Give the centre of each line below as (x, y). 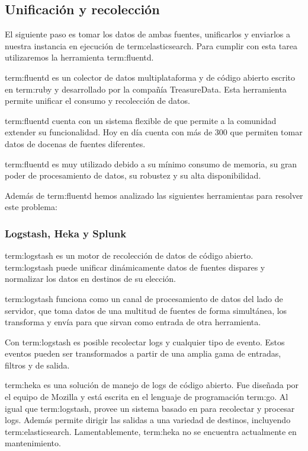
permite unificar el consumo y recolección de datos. (97, 101)
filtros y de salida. (37, 365)
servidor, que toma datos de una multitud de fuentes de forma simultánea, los (146, 310)
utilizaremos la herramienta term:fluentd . (79, 57)
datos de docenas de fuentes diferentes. (75, 143)
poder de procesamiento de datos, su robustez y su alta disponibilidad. (133, 175)
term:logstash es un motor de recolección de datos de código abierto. (129, 255)
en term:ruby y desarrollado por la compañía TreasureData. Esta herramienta (146, 89)
